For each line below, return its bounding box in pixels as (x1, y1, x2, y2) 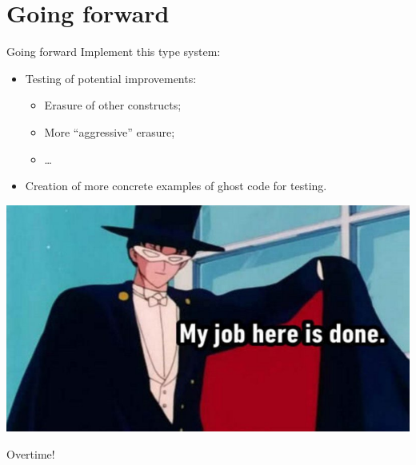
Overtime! (6, 445, 55, 462)
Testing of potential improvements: (25, 70, 197, 86)
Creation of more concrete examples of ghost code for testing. (25, 177, 327, 194)
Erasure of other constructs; (44, 97, 182, 113)
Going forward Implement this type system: (6, 43, 221, 60)
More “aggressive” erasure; (44, 123, 175, 140)
